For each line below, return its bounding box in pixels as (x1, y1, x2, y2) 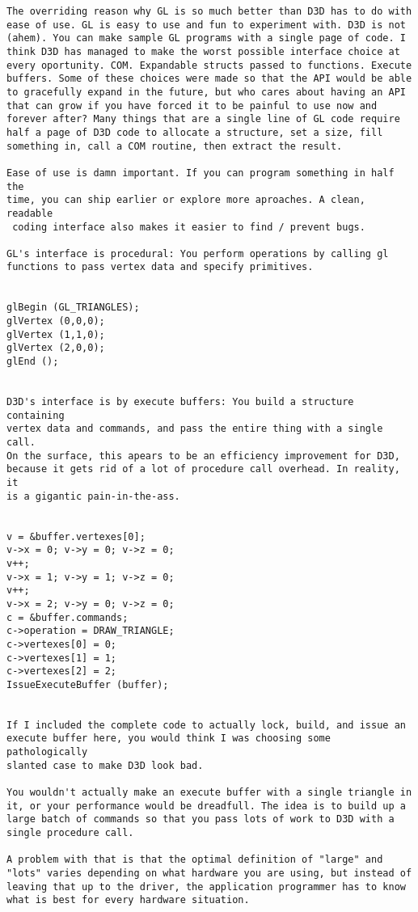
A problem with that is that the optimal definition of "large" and (6, 854, 383, 866)
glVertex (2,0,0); (6, 342, 105, 354)
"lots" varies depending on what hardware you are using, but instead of (6, 868, 412, 879)
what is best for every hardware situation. (6, 894, 250, 906)
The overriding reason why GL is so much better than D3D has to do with (6, 6, 412, 17)
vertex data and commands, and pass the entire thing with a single (6, 423, 383, 435)
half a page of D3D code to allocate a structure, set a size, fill (6, 126, 383, 138)
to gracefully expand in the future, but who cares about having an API (6, 86, 406, 98)
